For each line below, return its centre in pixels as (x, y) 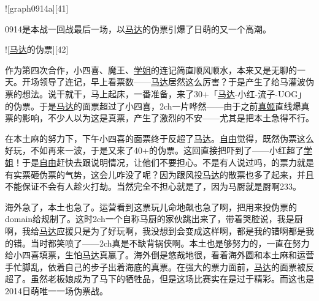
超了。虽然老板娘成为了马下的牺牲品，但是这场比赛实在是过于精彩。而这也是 (159, 279)
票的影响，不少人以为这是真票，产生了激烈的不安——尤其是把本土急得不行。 (159, 118)
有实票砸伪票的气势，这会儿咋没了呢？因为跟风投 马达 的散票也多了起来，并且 (159, 174)
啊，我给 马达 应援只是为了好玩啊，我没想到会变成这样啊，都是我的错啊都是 (155, 230)
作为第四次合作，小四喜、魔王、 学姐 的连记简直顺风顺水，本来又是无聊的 (151, 69)
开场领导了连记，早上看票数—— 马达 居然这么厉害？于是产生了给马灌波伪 (168, 82)
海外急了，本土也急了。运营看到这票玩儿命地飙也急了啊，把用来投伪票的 (151, 206)
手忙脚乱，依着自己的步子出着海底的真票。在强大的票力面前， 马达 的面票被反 (159, 266)
